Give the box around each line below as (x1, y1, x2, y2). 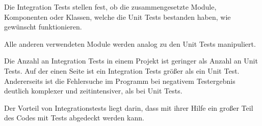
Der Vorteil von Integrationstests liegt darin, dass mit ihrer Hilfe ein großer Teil (4, 102, 253, 113)
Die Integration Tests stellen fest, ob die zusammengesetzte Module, (4, 2, 217, 12)
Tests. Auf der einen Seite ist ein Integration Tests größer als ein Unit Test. (4, 65, 240, 76)
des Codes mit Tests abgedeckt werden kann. (4, 112, 144, 123)
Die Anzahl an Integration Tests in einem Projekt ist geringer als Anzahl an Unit (4, 55, 258, 66)
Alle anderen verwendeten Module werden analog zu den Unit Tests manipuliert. (4, 38, 256, 49)
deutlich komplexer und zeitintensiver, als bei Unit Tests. (4, 85, 182, 96)
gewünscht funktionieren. (4, 21, 82, 32)
